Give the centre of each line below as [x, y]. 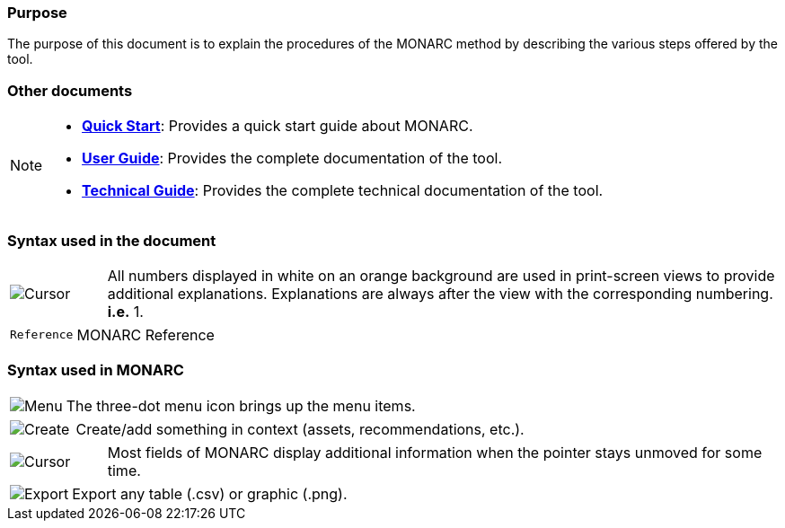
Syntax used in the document [112, 240]
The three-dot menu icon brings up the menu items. [241, 405]
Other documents [70, 90]
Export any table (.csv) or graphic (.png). [210, 493]
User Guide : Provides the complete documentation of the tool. [292, 158]
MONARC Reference [146, 334]
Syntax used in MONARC [96, 370]
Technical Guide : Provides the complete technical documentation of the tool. [343, 191]
